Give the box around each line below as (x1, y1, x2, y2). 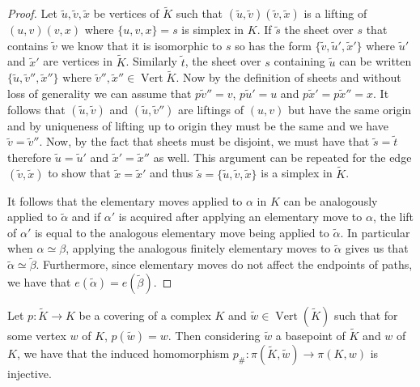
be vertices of (93, 5, 159, 22)
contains (7, 36, 49, 53)
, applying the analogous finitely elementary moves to (66, 240, 331, 257)
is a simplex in (261, 164, 333, 181)
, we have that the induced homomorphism (16, 345, 230, 362)
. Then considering (168, 327, 261, 344)
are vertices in (43, 53, 112, 70)
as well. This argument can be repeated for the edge (153, 148, 412, 165)
